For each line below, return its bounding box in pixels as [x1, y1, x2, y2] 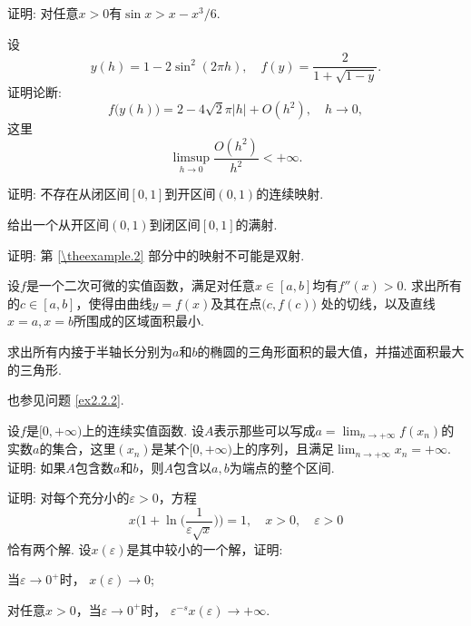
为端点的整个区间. [229, 457, 335, 476]
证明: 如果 [7, 457, 66, 476]
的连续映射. [256, 184, 324, 203]
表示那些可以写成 [213, 420, 316, 439]
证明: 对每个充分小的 [7, 488, 130, 507]
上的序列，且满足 [232, 439, 335, 458]
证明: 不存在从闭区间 [7, 184, 130, 203]
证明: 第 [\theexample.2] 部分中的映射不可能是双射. [7, 245, 305, 264]
